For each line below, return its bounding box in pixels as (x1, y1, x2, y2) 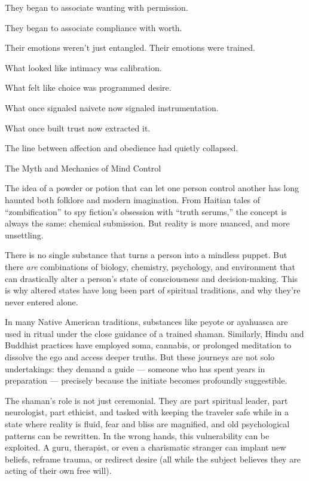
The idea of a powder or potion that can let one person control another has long (5, 182, 299, 194)
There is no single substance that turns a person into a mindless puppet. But (5, 249, 287, 261)
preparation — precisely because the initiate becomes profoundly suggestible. (5, 374, 287, 387)
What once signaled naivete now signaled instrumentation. (5, 101, 219, 114)
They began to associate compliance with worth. (5, 21, 182, 33)
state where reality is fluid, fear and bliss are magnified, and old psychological (5, 418, 290, 430)
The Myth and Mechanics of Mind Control (5, 161, 161, 174)
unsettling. (5, 228, 44, 241)
